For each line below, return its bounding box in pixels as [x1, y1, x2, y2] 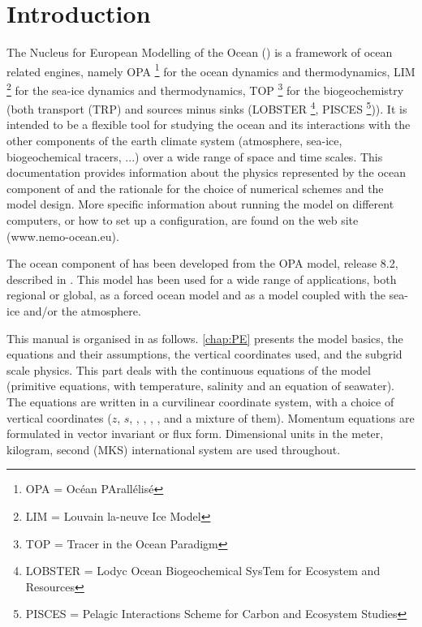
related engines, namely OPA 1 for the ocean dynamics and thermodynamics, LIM [6, 60, 416, 79]
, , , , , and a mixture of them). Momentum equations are [129, 409, 415, 426]
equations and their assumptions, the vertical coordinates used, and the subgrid [6, 346, 403, 363]
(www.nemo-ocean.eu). [6, 227, 119, 244]
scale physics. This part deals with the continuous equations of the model [6, 361, 371, 378]
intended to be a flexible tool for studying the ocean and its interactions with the [6, 116, 411, 133]
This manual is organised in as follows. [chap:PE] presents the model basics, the [6, 329, 403, 346]
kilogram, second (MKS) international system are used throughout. [6, 440, 341, 457]
